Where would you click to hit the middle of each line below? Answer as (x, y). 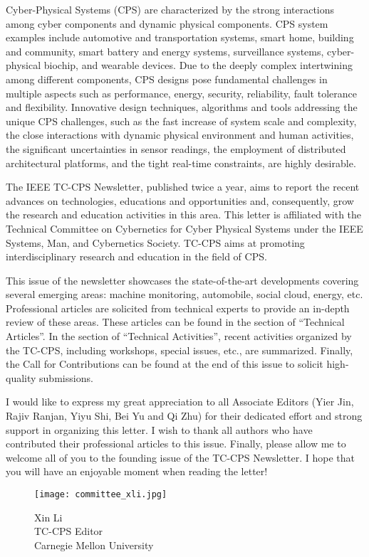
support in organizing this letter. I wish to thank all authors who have (159, 429)
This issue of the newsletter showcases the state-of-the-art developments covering (182, 280)
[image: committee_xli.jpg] (101, 494)
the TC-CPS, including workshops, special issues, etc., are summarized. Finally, (180, 350)
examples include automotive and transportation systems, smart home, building (180, 37)
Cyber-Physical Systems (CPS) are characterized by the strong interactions (170, 9)
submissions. (66, 377)
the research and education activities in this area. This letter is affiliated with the (184, 214)
